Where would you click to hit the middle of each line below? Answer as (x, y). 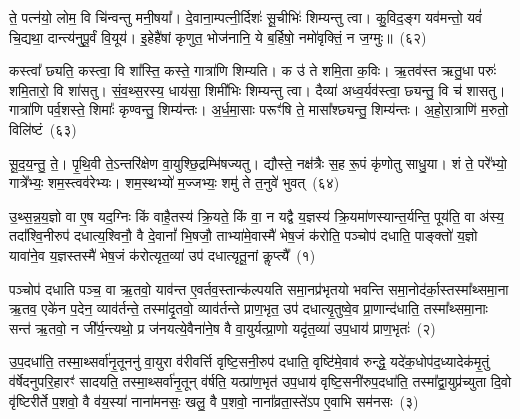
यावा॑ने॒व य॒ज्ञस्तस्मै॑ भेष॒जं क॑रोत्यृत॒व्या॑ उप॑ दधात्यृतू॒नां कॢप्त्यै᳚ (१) (162, 254)
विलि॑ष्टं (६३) (43, 128)
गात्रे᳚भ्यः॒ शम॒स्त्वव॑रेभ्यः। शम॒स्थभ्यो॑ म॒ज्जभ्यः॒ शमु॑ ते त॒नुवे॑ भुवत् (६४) (174, 182)
